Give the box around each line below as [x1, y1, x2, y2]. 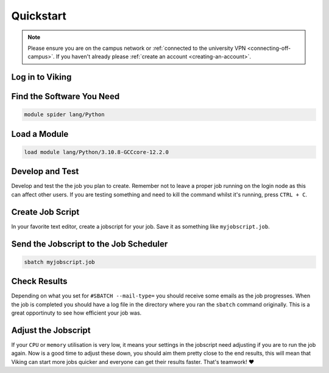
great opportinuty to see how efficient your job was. [11, 309, 142, 316]
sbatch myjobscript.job [24, 259, 96, 265]
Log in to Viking [11, 72, 72, 82]
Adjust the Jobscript [11, 325, 91, 335]
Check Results [11, 276, 68, 287]
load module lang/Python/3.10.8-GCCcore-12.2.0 [24, 148, 169, 155]
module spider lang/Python [24, 111, 105, 118]
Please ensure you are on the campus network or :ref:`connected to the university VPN [27, 44, 246, 52]
